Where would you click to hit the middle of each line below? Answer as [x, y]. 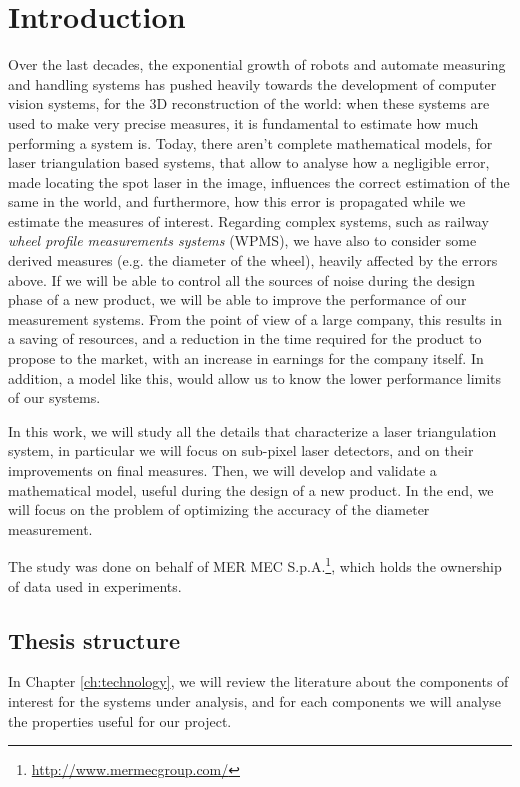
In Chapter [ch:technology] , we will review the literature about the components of [258, 681]
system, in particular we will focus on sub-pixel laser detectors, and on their [241, 450]
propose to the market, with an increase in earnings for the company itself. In [246, 358]
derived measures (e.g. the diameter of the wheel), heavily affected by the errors [253, 260]
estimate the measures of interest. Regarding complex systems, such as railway [248, 220]
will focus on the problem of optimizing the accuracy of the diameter [219, 509]
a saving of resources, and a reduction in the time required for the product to [245, 338]
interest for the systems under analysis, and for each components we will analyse [255, 701]
